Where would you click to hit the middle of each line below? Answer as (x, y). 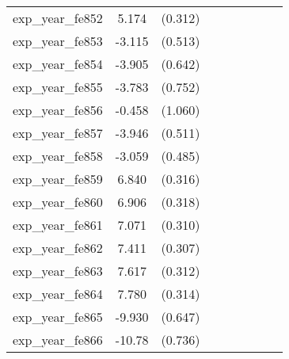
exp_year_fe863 (58, 271)
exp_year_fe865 (58, 317)
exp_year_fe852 (58, 18)
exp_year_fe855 (58, 87)
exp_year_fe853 (58, 41)
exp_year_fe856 (58, 110)
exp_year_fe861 (58, 225)
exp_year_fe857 (58, 133)
